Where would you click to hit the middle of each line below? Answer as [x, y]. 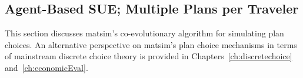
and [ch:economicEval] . [46, 67]
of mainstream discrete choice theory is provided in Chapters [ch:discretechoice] [149, 56]
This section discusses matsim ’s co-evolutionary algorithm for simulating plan [144, 33]
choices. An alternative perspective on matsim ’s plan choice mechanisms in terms [151, 44]
